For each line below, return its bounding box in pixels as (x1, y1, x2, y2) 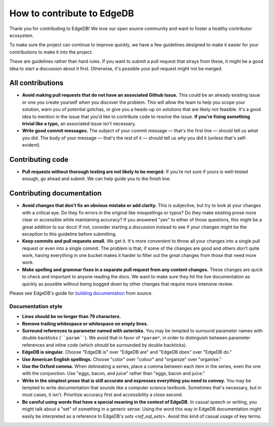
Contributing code (9, 155, 68, 164)
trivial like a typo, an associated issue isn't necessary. (22, 120, 136, 127)
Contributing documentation (9, 189, 102, 198)
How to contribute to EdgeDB (9, 8, 134, 19)
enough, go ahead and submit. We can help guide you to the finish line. (22, 176, 171, 182)
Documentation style (9, 303, 63, 310)
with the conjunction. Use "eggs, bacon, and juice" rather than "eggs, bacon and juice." (22, 371, 205, 377)
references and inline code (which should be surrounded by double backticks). (22, 341, 187, 348)
